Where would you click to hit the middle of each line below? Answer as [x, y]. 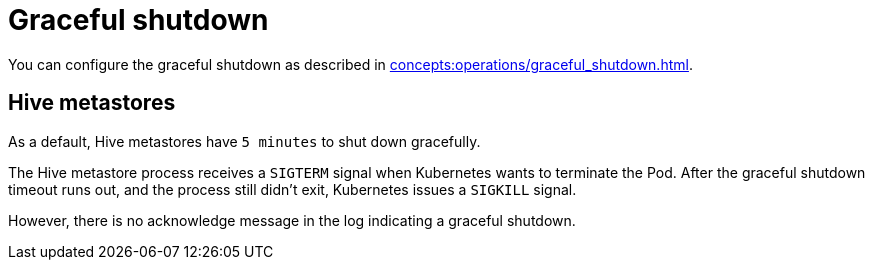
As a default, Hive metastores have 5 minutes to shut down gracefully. [244, 141]
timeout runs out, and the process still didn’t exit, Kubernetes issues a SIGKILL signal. [292, 189]
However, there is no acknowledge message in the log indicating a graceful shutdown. [292, 220]
